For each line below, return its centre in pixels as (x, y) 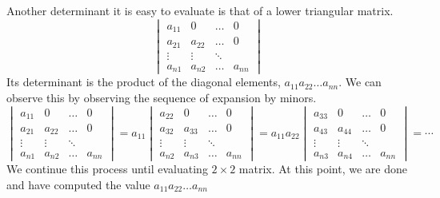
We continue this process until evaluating (107, 169)
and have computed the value (78, 184)
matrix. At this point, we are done (323, 169)
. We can (360, 82)
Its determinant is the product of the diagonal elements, (144, 82)
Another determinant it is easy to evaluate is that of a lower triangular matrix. (200, 10)
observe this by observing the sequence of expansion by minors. (162, 97)
